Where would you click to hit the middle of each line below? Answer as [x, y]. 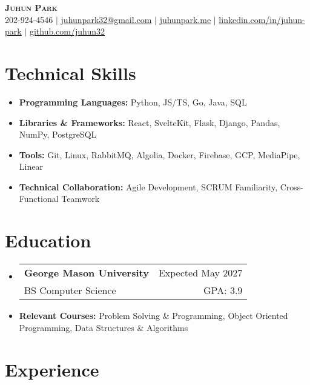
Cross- [292, 186]
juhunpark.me [185, 19]
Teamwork [81, 199]
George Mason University [86, 273]
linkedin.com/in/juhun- [262, 19]
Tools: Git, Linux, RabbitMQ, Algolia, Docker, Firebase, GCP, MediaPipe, [160, 154]
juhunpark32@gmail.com [106, 19]
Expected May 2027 [200, 273]
